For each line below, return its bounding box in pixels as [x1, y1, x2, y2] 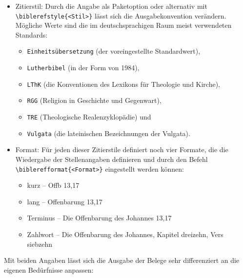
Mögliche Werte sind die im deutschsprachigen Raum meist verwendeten [15, 20, 232, 30]
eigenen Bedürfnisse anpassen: [4, 264, 94, 275]
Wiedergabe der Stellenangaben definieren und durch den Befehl [15, 154, 208, 164]
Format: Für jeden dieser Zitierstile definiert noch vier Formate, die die [15, 144, 228, 155]
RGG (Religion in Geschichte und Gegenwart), [27, 95, 162, 105]
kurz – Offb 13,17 [27, 180, 80, 190]
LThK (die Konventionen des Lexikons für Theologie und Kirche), [27, 79, 221, 89]
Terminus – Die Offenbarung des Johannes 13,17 [27, 213, 172, 223]
